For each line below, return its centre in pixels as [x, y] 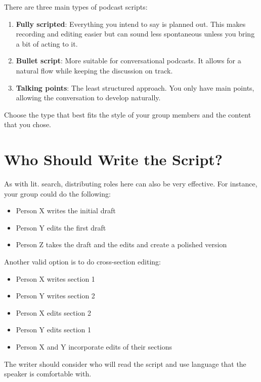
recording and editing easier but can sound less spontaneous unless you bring [135, 34]
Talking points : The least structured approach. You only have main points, [135, 87]
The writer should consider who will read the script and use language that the [125, 364]
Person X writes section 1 [55, 278]
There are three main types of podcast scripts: [76, 7]
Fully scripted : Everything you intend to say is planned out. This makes [131, 24]
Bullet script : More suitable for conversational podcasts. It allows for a [128, 61]
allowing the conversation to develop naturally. [88, 98]
